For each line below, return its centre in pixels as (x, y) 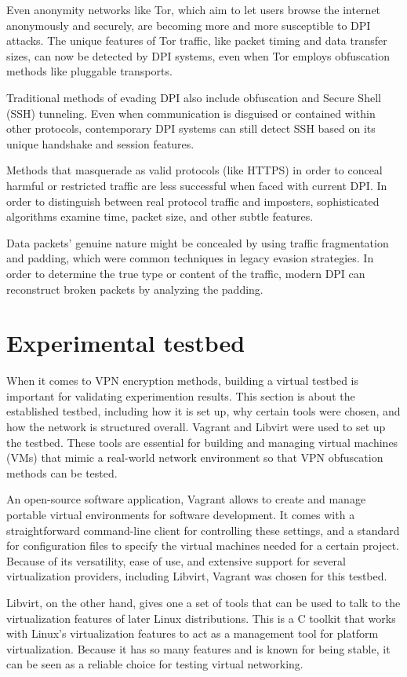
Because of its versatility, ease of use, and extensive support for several (176, 560)
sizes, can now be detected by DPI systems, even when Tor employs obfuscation (198, 55)
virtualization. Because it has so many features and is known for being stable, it (198, 648)
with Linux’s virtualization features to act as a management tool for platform (193, 633)
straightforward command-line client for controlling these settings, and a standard (203, 530)
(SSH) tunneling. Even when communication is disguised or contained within (191, 113)
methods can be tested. (62, 472)
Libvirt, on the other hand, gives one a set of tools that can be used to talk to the (203, 602)
